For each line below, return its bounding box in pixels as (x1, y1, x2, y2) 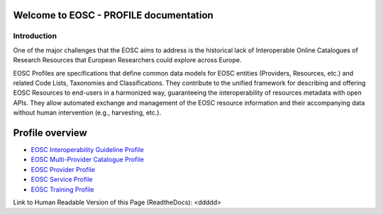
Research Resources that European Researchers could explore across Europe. (13, 56, 242, 64)
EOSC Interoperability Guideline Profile (30, 146, 145, 154)
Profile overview (13, 127, 88, 139)
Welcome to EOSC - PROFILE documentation (13, 9, 214, 21)
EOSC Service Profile (30, 175, 93, 184)
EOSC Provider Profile (30, 165, 96, 173)
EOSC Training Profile (30, 185, 94, 194)
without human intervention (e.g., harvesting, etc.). (13, 108, 162, 117)
